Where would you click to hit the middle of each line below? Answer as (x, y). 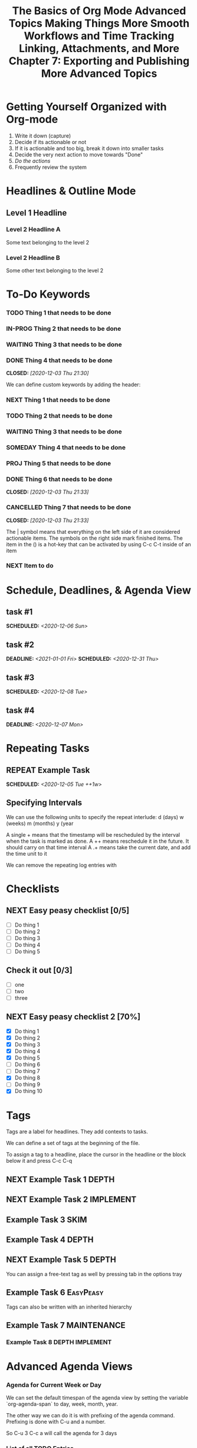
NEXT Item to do (30, 566)
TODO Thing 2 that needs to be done (59, 416)
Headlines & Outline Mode (71, 191)
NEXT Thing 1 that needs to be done (58, 400)
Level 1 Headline (37, 213)
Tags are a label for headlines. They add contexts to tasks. (77, 1131)
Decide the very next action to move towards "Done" (79, 154)
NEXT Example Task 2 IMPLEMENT (71, 1200)
